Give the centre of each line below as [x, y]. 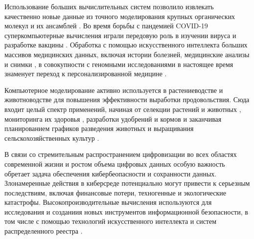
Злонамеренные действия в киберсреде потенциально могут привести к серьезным [127, 183]
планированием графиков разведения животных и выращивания [99, 128]
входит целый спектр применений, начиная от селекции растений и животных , [123, 109]
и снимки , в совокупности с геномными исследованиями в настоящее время [119, 64]
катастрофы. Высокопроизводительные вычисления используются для [108, 202]
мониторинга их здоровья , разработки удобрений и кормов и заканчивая [113, 119]
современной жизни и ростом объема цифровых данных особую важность [115, 163]
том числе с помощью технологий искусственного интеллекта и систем [111, 221]
